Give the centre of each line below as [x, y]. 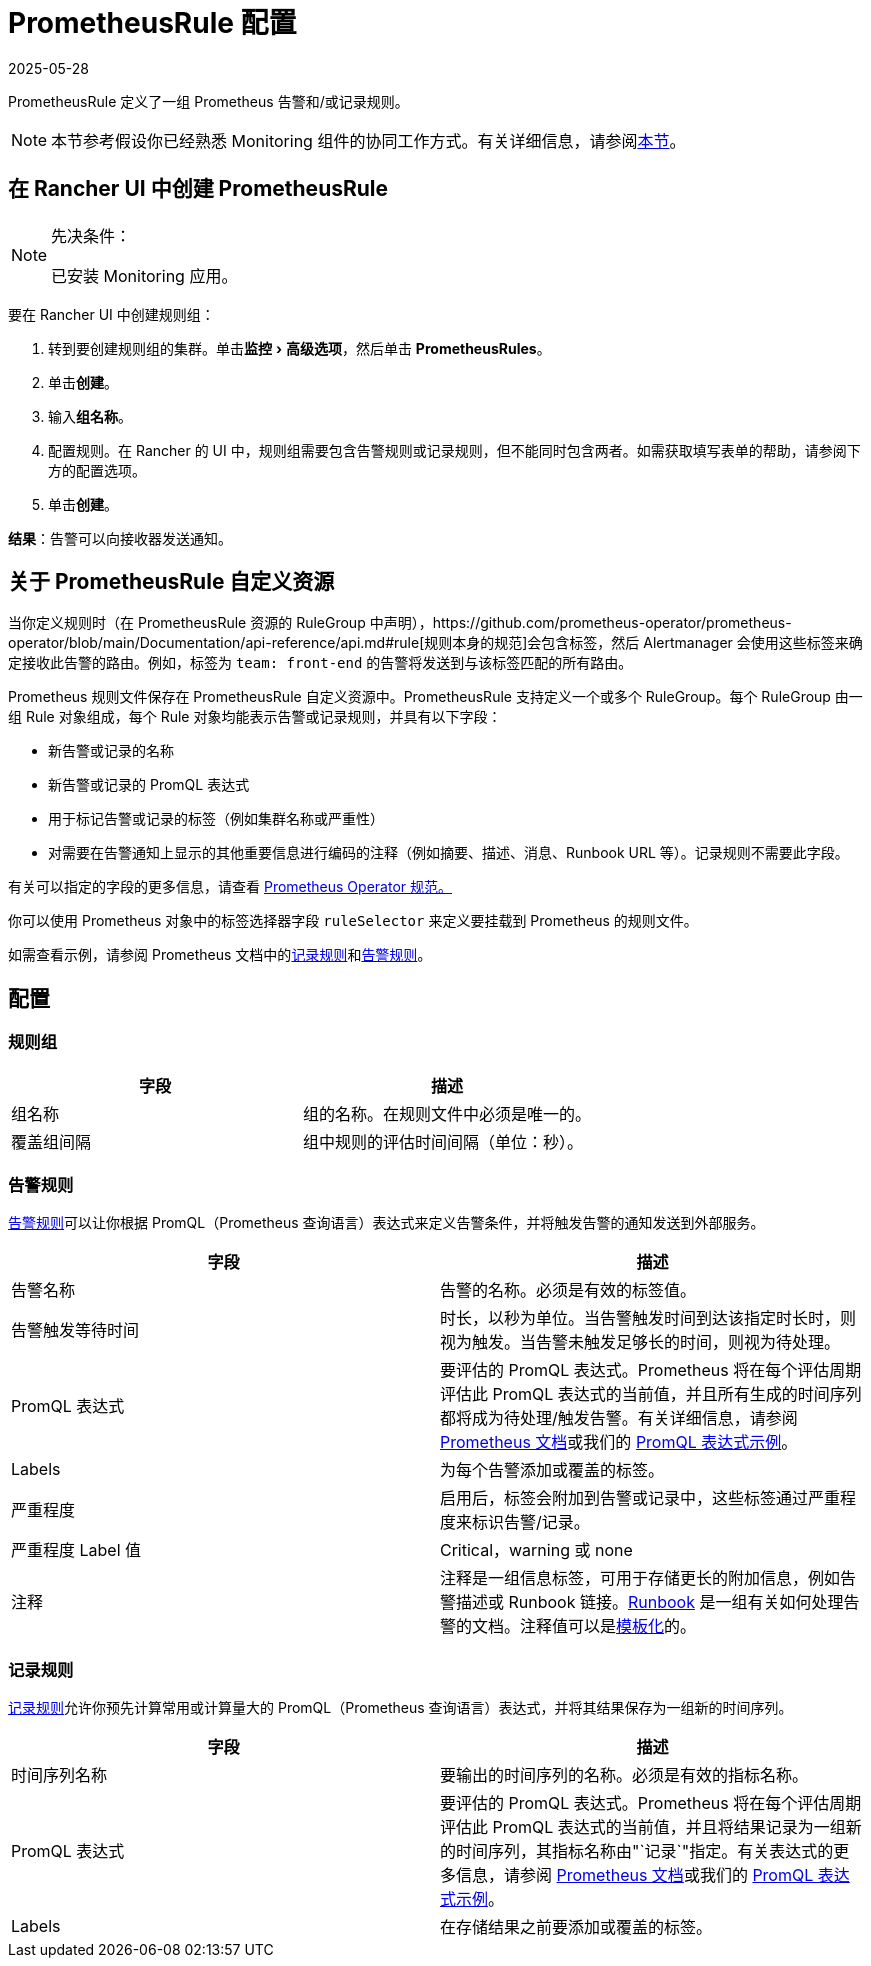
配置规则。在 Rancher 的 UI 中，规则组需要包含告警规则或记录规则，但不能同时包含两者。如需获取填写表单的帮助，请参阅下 [454, 450]
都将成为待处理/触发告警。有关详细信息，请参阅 [619, 1418]
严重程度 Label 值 [76, 1550]
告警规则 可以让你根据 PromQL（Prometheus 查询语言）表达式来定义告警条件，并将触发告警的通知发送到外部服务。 [386, 1223]
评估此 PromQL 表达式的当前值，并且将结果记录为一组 [643, 1827]
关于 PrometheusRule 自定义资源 [171, 582]
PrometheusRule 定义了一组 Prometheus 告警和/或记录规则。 [208, 101]
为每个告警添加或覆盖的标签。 [552, 1470]
